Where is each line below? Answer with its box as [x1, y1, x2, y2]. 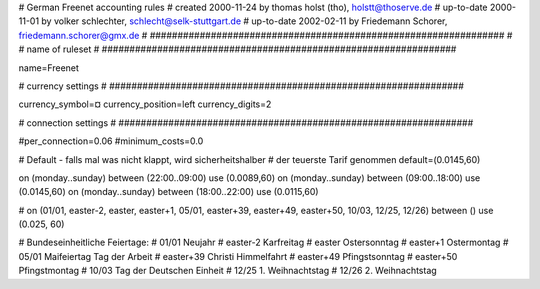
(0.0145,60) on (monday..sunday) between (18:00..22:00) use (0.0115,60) [18, 186, 319, 198]
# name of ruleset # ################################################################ [18, 43, 457, 55]
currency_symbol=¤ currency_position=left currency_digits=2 [18, 98, 272, 110]
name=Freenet [18, 61, 80, 74]
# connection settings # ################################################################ [18, 116, 474, 129]
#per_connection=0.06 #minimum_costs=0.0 [18, 135, 204, 147]
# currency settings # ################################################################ [18, 80, 465, 92]
